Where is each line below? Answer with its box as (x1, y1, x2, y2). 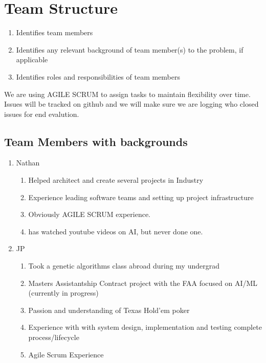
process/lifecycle (28, 332, 79, 343)
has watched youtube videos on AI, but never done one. (28, 226, 203, 236)
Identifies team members (16, 27, 93, 38)
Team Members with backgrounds (4, 133, 188, 149)
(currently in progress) (28, 287, 99, 298)
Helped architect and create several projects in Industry (28, 175, 204, 185)
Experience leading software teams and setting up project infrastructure (28, 191, 254, 202)
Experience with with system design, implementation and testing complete (28, 322, 262, 332)
